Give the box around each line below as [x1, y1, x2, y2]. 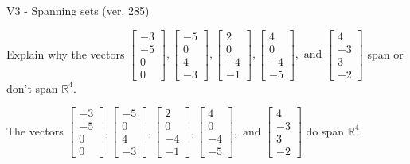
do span [306, 122, 345, 139]
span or [367, 45, 404, 62]
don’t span [6, 79, 58, 96]
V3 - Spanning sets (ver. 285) [6, 2, 150, 18]
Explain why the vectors [6, 45, 125, 62]
